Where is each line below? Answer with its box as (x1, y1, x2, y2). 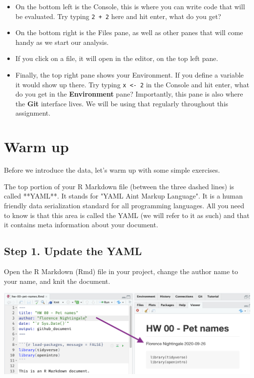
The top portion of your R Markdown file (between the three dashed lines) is (4, 181, 234, 191)
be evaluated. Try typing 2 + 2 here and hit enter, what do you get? (15, 11, 221, 21)
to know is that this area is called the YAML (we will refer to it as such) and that (4, 210, 250, 220)
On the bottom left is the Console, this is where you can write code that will (15, 1, 245, 11)
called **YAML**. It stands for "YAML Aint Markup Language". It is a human (4, 191, 243, 201)
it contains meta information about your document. (4, 219, 158, 230)
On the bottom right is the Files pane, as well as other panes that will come (15, 27, 243, 38)
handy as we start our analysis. (15, 37, 109, 47)
